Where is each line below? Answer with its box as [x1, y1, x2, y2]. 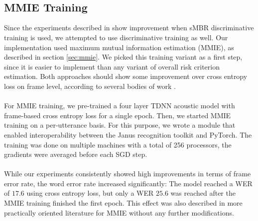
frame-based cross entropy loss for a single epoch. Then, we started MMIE [4, 110, 231, 120]
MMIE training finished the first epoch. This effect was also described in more [4, 198, 243, 208]
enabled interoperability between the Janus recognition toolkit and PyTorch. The [4, 129, 252, 140]
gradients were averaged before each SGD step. [4, 149, 147, 159]
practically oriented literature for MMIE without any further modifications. [4, 207, 234, 218]
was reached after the [170, 188, 236, 198]
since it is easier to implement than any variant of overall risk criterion [4, 61, 220, 72]
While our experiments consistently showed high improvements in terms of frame [4, 168, 251, 179]
